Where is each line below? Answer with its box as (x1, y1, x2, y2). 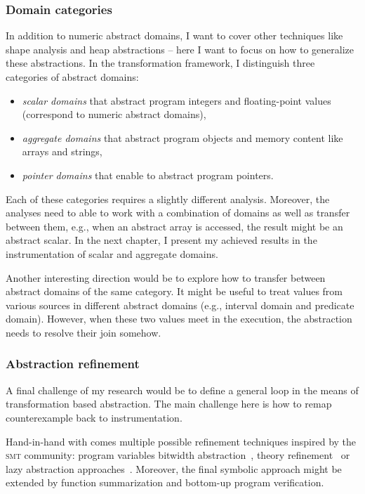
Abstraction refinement (6, 355, 140, 372)
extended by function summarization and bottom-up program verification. (6, 475, 324, 490)
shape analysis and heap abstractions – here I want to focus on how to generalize (6, 41, 354, 56)
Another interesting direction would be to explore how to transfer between (6, 270, 326, 285)
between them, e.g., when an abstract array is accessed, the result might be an (6, 219, 343, 233)
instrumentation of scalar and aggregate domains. (6, 246, 218, 261)
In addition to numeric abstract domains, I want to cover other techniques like (6, 28, 343, 43)
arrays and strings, (22, 144, 102, 159)
